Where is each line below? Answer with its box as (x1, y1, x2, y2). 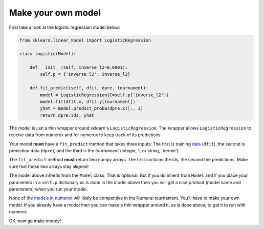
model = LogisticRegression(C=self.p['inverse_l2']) (40, 92, 169, 98)
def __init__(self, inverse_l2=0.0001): (29, 65, 128, 70)
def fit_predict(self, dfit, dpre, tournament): (29, 85, 149, 91)
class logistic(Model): (19, 51, 77, 57)
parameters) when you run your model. (9, 186, 88, 192)
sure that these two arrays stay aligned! (9, 164, 89, 169)
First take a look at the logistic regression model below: (9, 24, 121, 30)
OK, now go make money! (9, 218, 61, 224)
